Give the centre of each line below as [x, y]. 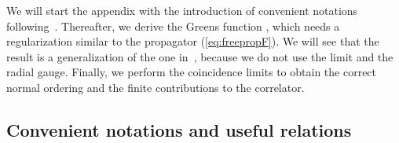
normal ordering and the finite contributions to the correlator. [156, 87]
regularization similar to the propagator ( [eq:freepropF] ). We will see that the [193, 41]
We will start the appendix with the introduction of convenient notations [182, 10]
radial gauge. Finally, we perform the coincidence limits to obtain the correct [192, 72]
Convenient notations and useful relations [179, 129]
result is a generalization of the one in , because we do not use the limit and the [200, 56]
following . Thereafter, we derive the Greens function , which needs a [173, 26]
